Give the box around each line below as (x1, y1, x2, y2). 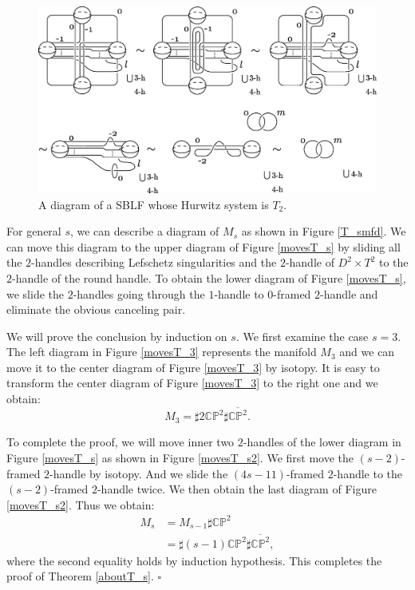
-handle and (320, 285, 378, 302)
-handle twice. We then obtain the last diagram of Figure (97, 481, 377, 497)
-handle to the (333, 465, 403, 481)
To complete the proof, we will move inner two (6, 434, 235, 450)
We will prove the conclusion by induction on (6, 327, 227, 344)
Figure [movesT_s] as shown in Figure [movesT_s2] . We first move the (6, 449, 354, 465)
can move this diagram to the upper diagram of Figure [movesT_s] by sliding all (6, 238, 401, 255)
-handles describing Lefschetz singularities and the (31, 254, 277, 271)
